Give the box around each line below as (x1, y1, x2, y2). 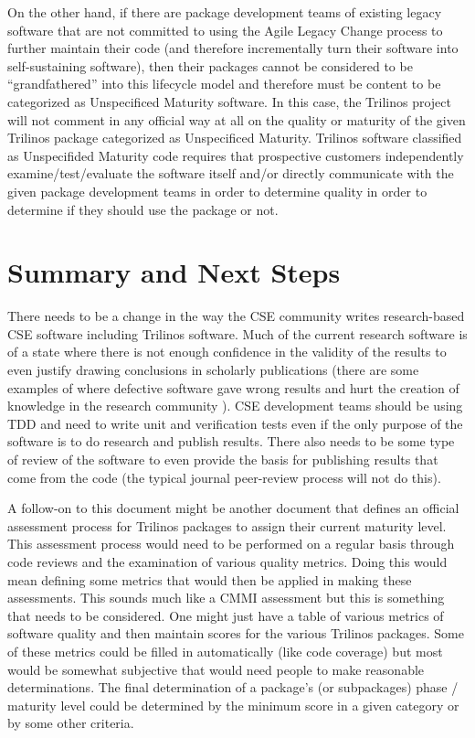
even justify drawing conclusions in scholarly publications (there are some (7, 360, 419, 380)
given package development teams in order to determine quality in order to (7, 181, 427, 200)
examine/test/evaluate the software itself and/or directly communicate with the (7, 164, 454, 183)
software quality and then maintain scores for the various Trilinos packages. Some (7, 624, 464, 643)
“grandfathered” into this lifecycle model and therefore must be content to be (7, 74, 441, 93)
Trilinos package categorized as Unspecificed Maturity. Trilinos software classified (7, 128, 462, 147)
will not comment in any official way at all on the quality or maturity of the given (7, 110, 466, 129)
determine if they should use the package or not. (7, 199, 279, 219)
